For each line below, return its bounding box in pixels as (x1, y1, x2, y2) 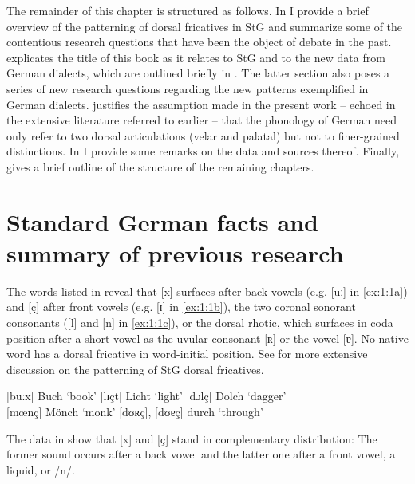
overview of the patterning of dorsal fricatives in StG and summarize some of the (6, 18, 403, 34)
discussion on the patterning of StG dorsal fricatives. (6, 360, 264, 377)
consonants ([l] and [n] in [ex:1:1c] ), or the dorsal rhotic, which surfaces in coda (6, 314, 393, 331)
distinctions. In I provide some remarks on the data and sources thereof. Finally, (6, 143, 400, 159)
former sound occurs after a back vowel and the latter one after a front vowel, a (6, 446, 396, 462)
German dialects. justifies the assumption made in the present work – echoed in (6, 96, 396, 112)
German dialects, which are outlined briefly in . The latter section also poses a (6, 65, 390, 81)
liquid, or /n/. (6, 461, 76, 478)
